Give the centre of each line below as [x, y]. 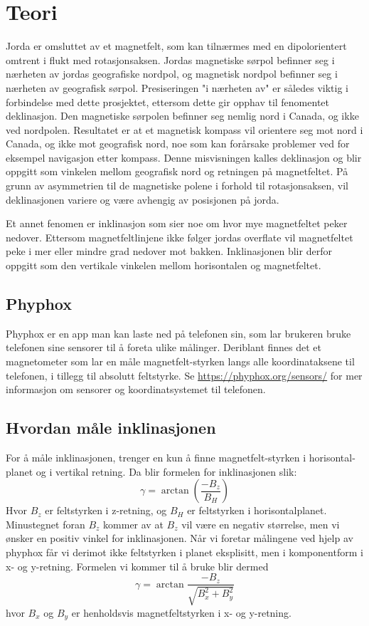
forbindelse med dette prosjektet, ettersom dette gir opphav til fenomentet [167, 101]
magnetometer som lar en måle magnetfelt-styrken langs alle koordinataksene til [180, 361]
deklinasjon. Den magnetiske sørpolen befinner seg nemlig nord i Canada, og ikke [182, 116]
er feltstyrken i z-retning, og [106, 510]
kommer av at [133, 524]
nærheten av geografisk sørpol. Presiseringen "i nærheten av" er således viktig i [177, 87]
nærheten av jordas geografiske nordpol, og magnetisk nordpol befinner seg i [172, 74]
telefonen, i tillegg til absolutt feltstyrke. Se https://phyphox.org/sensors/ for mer [184, 375]
